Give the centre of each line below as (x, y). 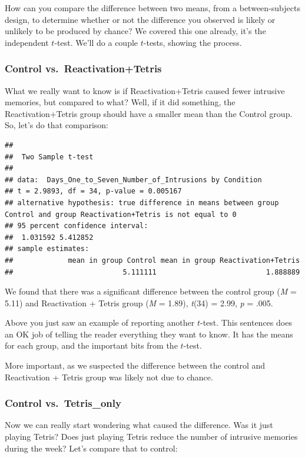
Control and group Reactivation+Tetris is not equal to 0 (121, 214)
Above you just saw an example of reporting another (100, 322)
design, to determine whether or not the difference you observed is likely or (140, 19)
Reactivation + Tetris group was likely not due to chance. (109, 377)
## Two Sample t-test (49, 157)
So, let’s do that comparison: (57, 125)
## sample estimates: (47, 249)
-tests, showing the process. (193, 42)
